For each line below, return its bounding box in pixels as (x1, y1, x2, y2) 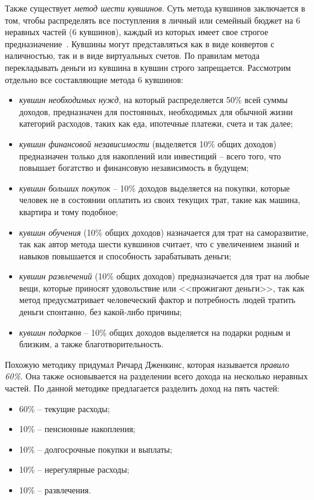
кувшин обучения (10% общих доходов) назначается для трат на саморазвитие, (19, 225, 309, 238)
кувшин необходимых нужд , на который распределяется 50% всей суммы (19, 93, 288, 106)
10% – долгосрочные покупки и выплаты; (19, 442, 172, 455)
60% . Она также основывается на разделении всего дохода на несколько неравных (5, 370, 308, 382)
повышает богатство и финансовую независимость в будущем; (19, 161, 249, 174)
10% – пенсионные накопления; (19, 422, 136, 435)
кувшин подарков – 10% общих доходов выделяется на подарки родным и (19, 325, 291, 338)
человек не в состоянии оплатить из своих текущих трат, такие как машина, (19, 193, 301, 206)
